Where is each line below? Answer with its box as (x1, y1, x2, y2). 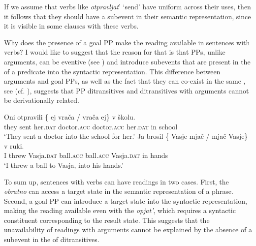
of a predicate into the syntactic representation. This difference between (4, 66, 221, 76)
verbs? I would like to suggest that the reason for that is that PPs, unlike (4, 47, 225, 57)
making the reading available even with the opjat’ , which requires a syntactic (4, 205, 236, 215)
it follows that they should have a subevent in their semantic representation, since (4, 11, 251, 21)
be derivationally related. (4, 95, 79, 105)
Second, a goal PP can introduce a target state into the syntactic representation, (4, 195, 247, 206)
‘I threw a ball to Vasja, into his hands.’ (4, 159, 124, 170)
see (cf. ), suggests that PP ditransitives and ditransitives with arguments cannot (4, 85, 249, 95)
